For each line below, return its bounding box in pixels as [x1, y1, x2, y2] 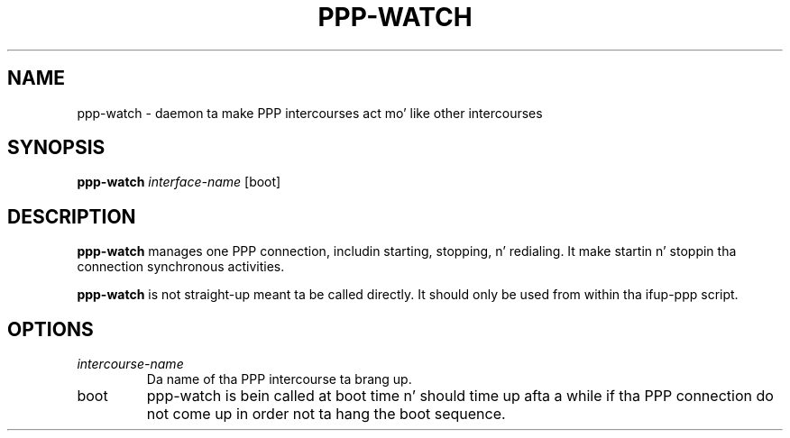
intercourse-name [77, 356, 184, 372]
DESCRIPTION [7, 205, 136, 228]
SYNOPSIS [7, 136, 106, 160]
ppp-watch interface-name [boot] [77, 174, 281, 190]
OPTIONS [7, 317, 94, 341]
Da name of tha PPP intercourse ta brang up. [146, 371, 412, 388]
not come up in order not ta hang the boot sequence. [146, 405, 506, 424]
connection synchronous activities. [77, 259, 285, 275]
